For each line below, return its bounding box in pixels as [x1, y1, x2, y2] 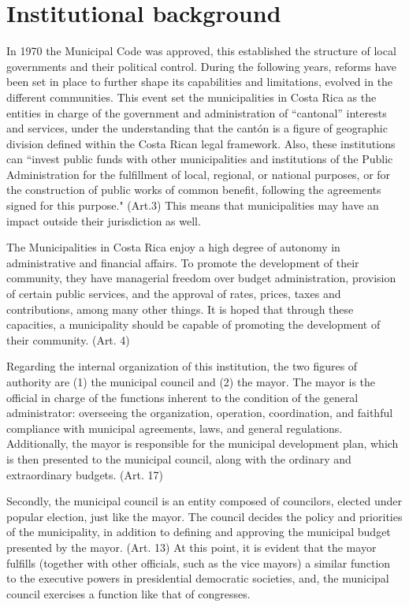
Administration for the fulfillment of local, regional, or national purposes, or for [6, 166, 391, 182]
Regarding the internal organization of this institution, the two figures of [6, 358, 358, 374]
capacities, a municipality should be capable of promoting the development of [6, 316, 381, 333]
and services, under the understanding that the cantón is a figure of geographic [6, 120, 388, 136]
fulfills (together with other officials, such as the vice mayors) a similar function [6, 554, 391, 571]
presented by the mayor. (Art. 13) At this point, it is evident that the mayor [6, 538, 377, 555]
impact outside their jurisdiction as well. [6, 212, 201, 229]
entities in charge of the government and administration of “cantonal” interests [6, 104, 387, 121]
